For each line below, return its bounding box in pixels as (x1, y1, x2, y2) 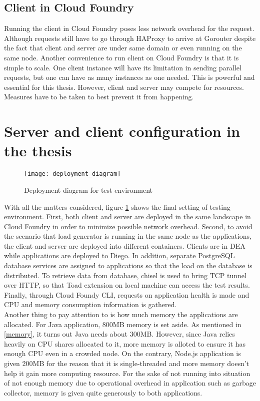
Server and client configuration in (4, 121, 240, 141)
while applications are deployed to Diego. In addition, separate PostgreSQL (4, 250, 235, 261)
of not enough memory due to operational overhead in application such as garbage (4, 378, 256, 388)
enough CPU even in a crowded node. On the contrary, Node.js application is (4, 348, 241, 359)
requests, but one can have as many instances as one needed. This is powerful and (4, 72, 255, 82)
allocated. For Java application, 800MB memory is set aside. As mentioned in (4, 319, 241, 329)
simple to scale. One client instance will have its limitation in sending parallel (4, 62, 241, 72)
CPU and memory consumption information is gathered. (4, 299, 177, 310)
